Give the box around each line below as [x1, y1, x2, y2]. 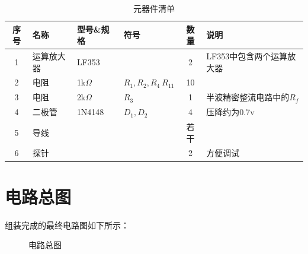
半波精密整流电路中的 [206, 91, 290, 103]
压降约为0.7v [206, 106, 255, 118]
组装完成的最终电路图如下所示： [5, 218, 129, 231]
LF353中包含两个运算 [206, 50, 288, 62]
